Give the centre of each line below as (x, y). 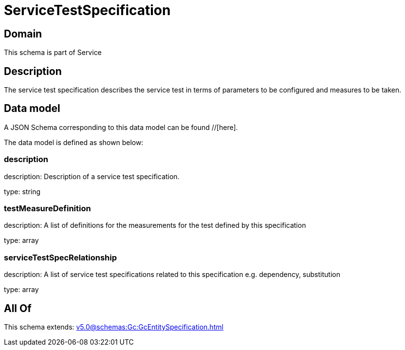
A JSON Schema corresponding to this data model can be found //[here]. (121, 127)
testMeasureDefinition (47, 208)
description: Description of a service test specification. (92, 176)
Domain (23, 34)
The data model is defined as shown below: (74, 142)
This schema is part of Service (53, 53)
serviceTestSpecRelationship (61, 257)
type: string (22, 191)
